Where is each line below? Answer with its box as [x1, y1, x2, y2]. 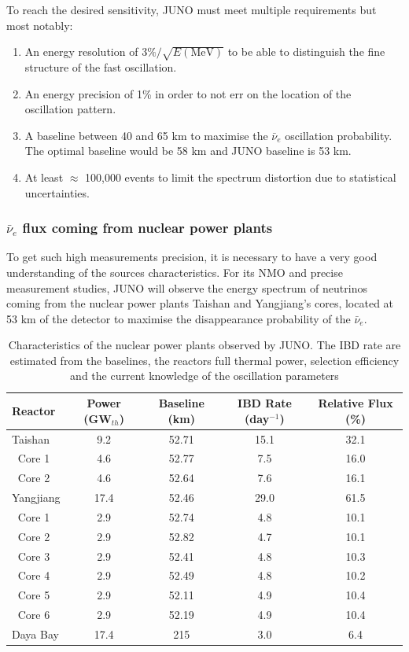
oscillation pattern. [24, 101, 116, 117]
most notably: [6, 17, 73, 33]
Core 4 [17, 567, 50, 584]
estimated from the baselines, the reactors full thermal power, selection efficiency [9, 352, 400, 368]
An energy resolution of [24, 43, 138, 60]
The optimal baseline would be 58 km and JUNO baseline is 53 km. [24, 142, 352, 159]
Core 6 [17, 606, 50, 623]
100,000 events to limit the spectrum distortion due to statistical [84, 168, 396, 185]
